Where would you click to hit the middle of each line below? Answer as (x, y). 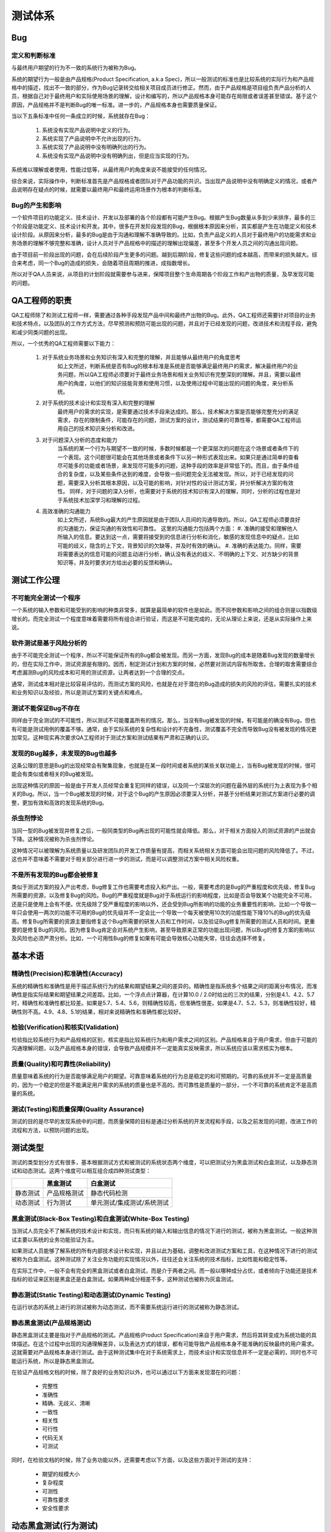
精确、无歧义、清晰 (66, 1403)
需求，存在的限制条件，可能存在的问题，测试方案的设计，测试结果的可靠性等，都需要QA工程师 (177, 420)
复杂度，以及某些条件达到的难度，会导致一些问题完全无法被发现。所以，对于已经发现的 (178, 474)
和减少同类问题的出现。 (41, 332)
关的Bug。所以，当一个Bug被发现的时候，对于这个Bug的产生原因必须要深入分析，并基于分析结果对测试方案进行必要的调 (163, 794)
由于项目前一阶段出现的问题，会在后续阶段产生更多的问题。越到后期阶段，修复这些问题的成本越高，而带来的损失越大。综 (164, 254)
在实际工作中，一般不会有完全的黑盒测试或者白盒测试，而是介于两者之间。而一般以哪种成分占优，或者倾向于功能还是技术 (164, 1270)
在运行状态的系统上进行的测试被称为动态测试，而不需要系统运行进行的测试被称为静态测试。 (127, 1307)
